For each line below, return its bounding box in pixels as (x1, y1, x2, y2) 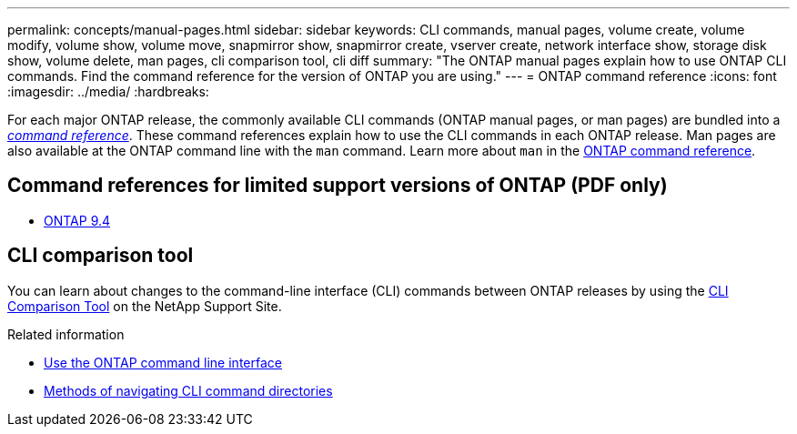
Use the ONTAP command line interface (44, 354, 282, 370)
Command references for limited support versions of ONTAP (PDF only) (7, 174, 668, 197)
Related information (7, 326, 125, 342)
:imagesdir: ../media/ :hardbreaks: (7, 84, 209, 99)
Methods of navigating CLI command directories (44, 382, 333, 399)
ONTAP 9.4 (44, 212, 111, 228)
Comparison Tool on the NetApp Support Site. (7, 298, 282, 314)
